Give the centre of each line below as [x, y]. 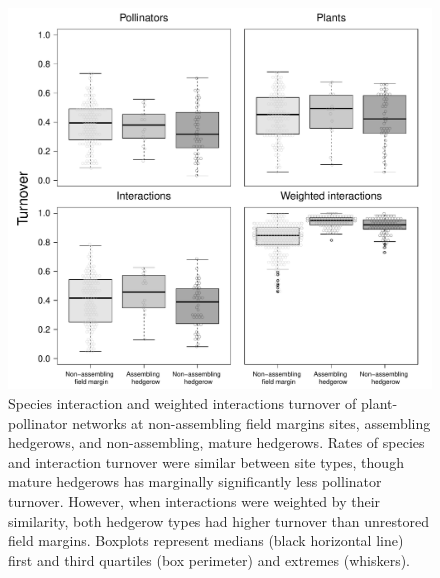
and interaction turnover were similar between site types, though [206, 461]
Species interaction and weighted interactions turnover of [182, 402]
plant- [379, 402]
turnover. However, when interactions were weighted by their [194, 500]
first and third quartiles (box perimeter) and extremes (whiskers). [209, 559]
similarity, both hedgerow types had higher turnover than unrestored [218, 520]
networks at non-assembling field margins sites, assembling [251, 422]
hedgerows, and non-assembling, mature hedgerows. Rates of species [216, 442]
